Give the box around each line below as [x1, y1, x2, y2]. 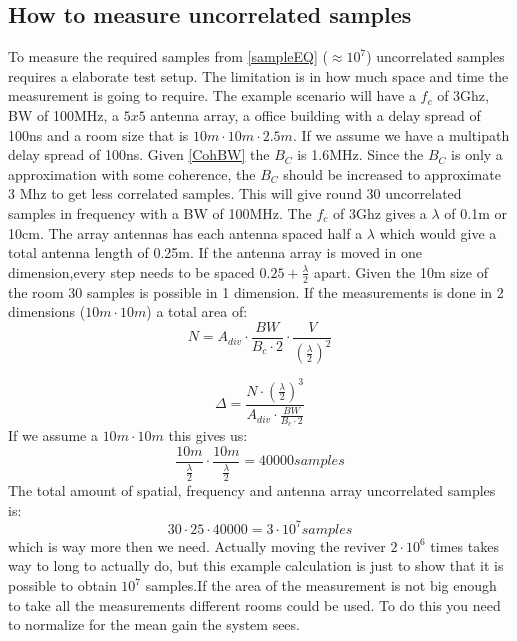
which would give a [379, 222, 497, 243]
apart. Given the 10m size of [313, 261, 488, 282]
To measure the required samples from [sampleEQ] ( [8, 46, 328, 67]
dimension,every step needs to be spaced [8, 261, 255, 282]
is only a [451, 144, 503, 165]
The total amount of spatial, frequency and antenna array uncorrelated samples [8, 480, 496, 501]
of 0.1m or [444, 202, 507, 223]
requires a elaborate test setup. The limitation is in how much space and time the [8, 65, 509, 86]
